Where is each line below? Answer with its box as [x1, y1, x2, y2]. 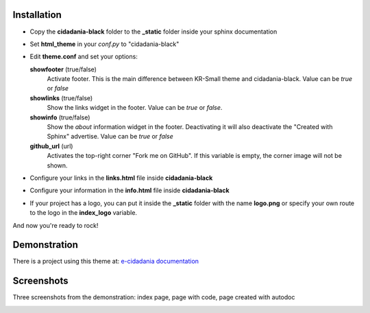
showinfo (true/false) [29, 113, 90, 121]
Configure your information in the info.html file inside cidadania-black [29, 186, 230, 195]
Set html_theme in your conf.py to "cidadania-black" [29, 40, 180, 48]
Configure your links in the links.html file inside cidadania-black [29, 174, 213, 182]
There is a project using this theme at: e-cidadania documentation [12, 257, 199, 266]
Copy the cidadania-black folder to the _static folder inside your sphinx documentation [29, 27, 277, 36]
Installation [12, 9, 62, 21]
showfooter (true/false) [29, 65, 97, 73]
